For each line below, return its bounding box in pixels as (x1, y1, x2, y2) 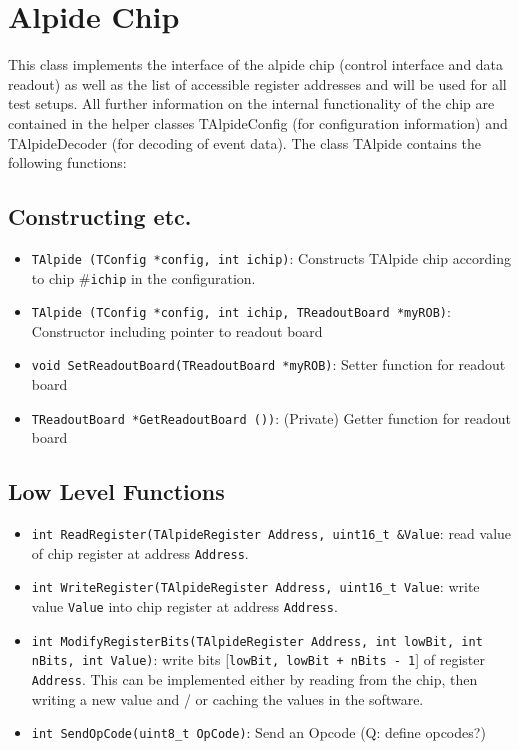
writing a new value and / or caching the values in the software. (31, 688, 424, 709)
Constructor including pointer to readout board (31, 320, 323, 341)
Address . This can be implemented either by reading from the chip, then (31, 669, 478, 690)
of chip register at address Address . (31, 542, 249, 563)
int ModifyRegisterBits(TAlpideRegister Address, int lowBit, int (31, 634, 483, 649)
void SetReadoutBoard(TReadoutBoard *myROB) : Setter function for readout (31, 354, 506, 375)
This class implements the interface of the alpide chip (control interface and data (8, 54, 504, 75)
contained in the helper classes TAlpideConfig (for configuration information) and (8, 112, 508, 133)
